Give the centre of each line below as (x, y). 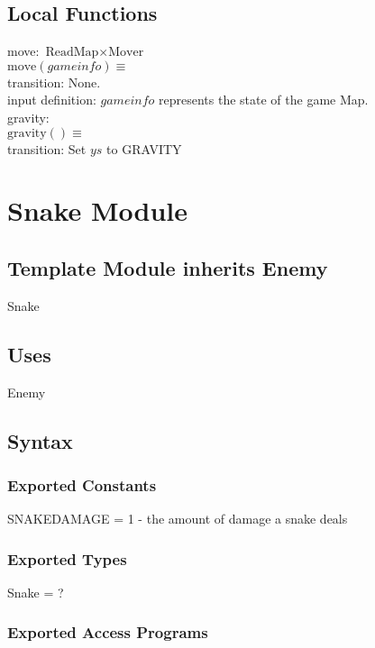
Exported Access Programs (108, 632)
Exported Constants (82, 484)
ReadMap (72, 53)
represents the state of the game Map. (264, 100)
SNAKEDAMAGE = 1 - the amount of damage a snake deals (178, 519)
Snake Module (98, 210)
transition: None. (54, 82)
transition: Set (47, 148)
